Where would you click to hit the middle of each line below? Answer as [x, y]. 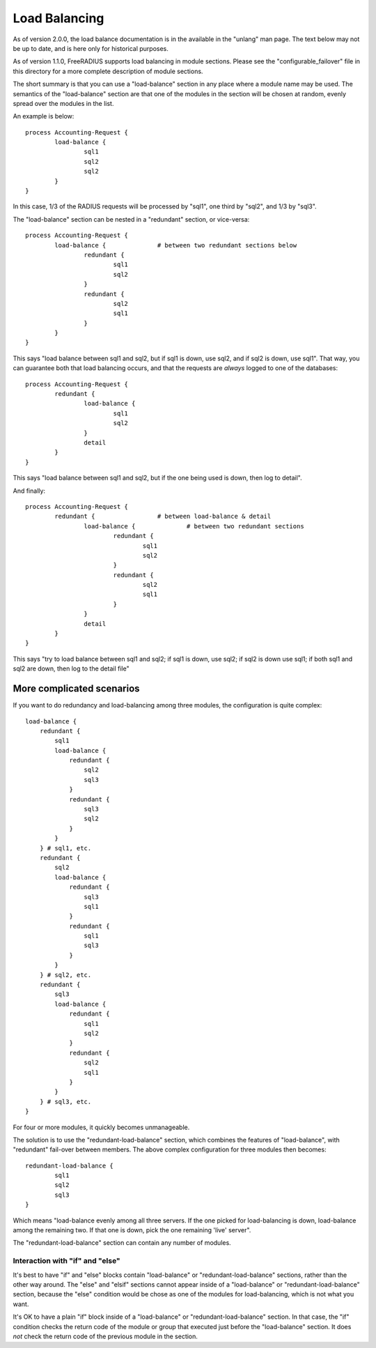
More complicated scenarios [76, 689]
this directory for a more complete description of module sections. [108, 71]
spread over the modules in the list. [63, 103]
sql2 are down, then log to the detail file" [71, 668]
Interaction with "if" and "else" [67, 1261]
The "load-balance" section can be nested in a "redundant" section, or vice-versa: [131, 219]
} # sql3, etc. [65, 1102]
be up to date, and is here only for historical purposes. [91, 48]
